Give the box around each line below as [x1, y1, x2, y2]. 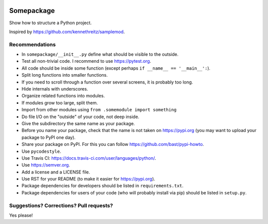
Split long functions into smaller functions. [21, 72, 108, 78]
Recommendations [9, 41, 56, 48]
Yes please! [9, 213, 33, 218]
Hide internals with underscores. [21, 86, 88, 91]
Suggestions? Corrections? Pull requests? [9, 202, 113, 209]
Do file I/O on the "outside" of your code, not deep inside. [21, 114, 139, 120]
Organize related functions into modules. [21, 93, 105, 99]
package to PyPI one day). [21, 134, 76, 140]
